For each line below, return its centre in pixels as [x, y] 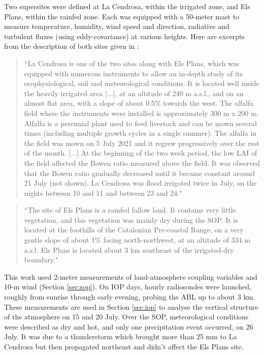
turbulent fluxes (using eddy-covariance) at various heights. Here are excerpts [124, 36]
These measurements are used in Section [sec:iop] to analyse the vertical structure [131, 306]
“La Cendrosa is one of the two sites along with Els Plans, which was [132, 63]
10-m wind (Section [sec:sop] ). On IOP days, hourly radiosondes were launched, [128, 287]
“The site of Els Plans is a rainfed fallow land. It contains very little [130, 210]
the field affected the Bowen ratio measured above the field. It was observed [142, 162]
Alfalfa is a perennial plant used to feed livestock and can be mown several [140, 123]
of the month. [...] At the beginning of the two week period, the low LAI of [141, 153]
